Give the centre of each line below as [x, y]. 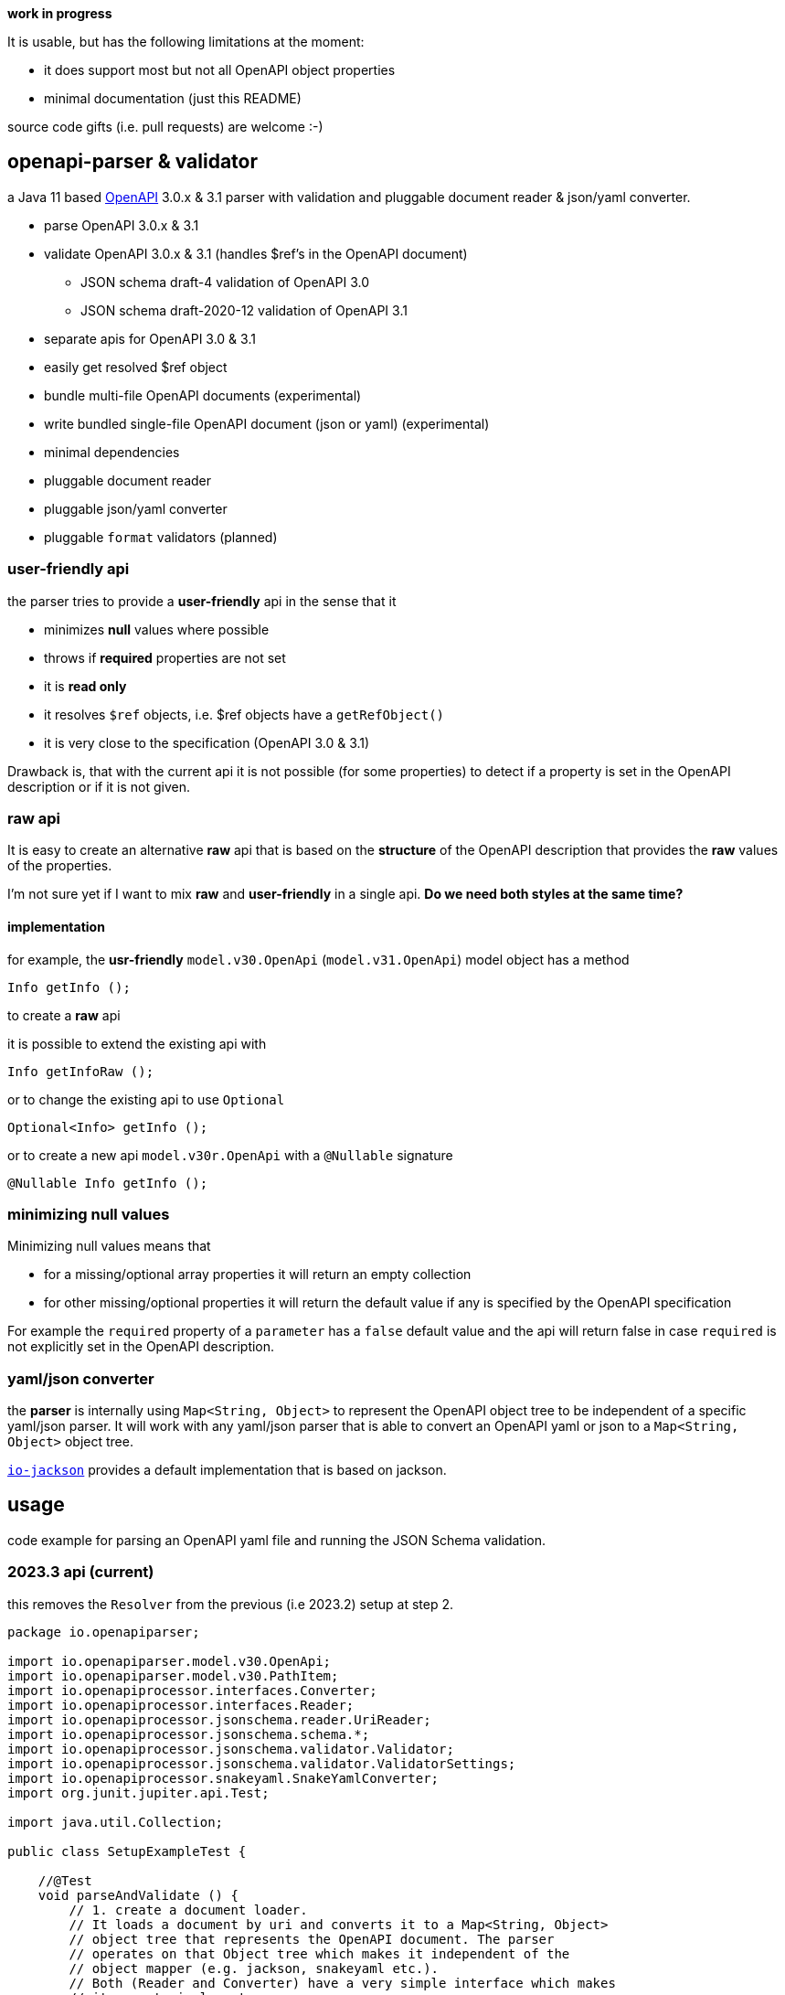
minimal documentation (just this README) [173, 98]
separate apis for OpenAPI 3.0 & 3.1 [150, 338]
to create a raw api [64, 1015]
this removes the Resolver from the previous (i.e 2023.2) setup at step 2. [230, 1604]
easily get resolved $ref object [136, 367]
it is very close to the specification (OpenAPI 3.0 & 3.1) [207, 742]
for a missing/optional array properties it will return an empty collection [258, 1275]
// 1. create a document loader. [188, 1910]
